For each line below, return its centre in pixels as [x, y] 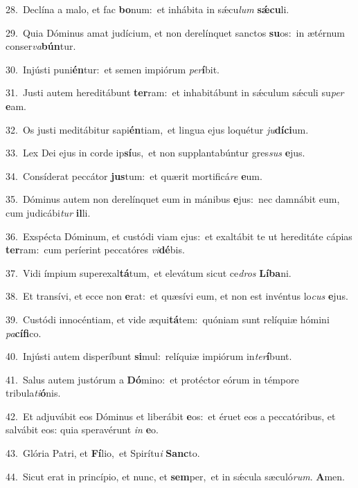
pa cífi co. [24, 333]
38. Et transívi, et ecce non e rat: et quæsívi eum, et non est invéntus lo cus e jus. [177, 296]
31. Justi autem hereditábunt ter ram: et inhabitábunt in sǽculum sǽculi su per [175, 92]
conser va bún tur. [41, 46]
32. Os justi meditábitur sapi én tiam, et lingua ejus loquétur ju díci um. [157, 129]
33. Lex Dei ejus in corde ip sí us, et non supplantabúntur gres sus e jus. [155, 153]
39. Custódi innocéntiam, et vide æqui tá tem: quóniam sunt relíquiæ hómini [168, 319]
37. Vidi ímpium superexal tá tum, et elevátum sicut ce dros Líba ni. [149, 272]
